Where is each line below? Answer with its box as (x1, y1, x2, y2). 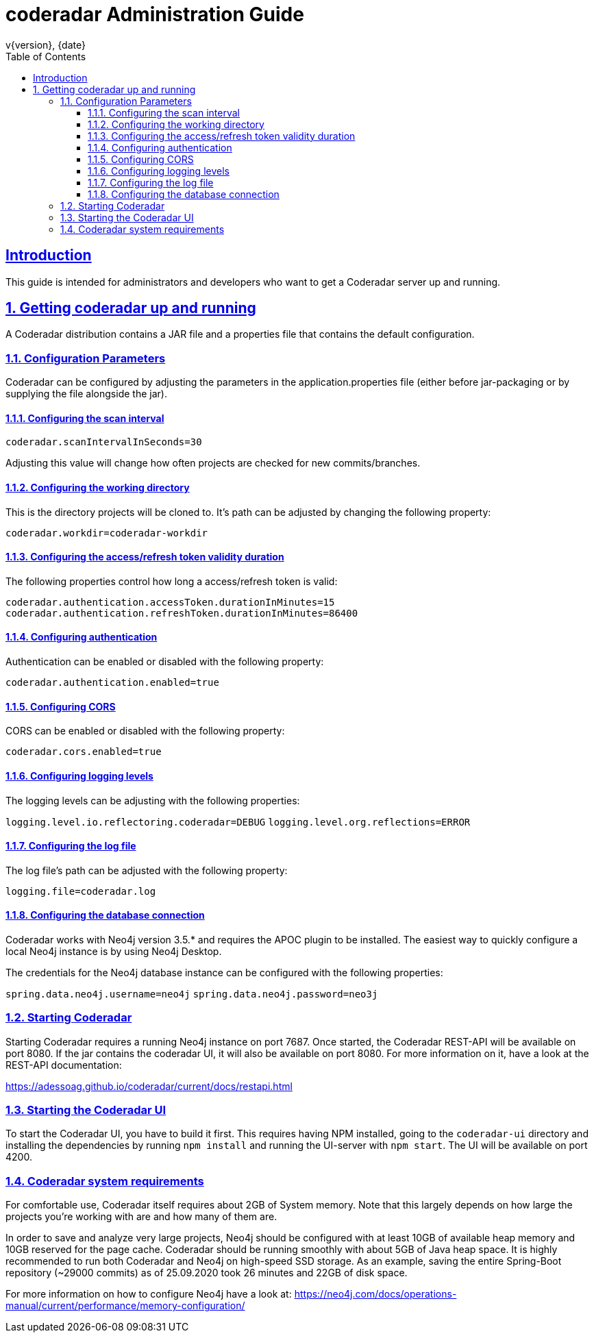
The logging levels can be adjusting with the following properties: (5, 794, 300, 806)
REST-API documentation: (5, 1058, 122, 1071)
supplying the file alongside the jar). (5, 388, 167, 400)
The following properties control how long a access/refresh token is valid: (5, 575, 338, 587)
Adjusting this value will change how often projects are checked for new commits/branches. (5, 457, 421, 469)
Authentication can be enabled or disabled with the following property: (5, 656, 324, 668)
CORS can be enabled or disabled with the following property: (5, 725, 285, 737)
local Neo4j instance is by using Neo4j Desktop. (5, 945, 222, 957)
